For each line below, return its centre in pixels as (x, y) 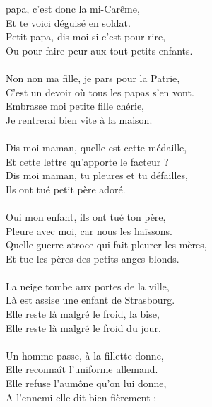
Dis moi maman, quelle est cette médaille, (96, 147)
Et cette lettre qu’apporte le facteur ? (87, 161)
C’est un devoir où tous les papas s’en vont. (100, 92)
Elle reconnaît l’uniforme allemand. (82, 369)
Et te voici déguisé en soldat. (68, 22)
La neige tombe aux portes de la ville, (88, 286)
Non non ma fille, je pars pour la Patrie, (93, 78)
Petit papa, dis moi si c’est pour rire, (86, 36)
